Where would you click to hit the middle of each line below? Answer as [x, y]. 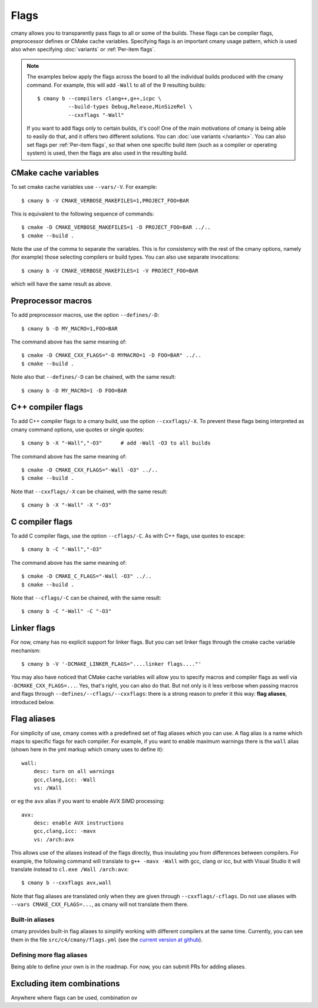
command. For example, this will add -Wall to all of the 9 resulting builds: [116, 85]
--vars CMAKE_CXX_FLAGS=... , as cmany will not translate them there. [100, 904]
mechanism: [26, 650]
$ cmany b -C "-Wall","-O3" [62, 549]
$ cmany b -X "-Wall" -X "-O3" [67, 505]
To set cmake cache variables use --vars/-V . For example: [84, 187]
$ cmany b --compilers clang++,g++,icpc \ [100, 98]
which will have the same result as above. [61, 284]
